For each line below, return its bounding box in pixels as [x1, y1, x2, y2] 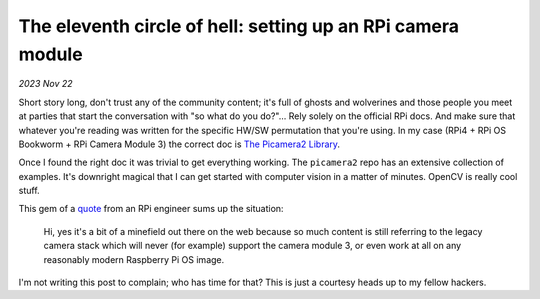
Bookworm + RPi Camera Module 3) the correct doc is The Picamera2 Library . [18, 138, 340, 150]
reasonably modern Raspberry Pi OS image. [43, 253, 225, 265]
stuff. [18, 185, 40, 197]
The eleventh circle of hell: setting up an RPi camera [18, 15, 460, 37]
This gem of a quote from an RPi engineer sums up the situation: [18, 203, 284, 215]
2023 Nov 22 [18, 78, 74, 90]
